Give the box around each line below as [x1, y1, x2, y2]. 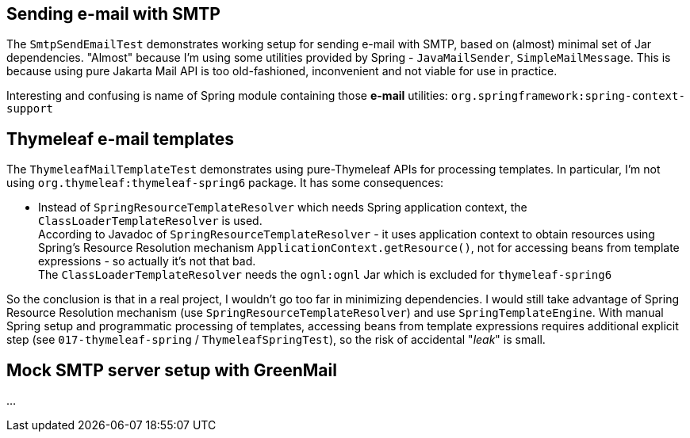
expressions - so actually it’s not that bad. [38, 254, 256, 269]
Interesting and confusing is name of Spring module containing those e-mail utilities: [6, 89, 448, 103]
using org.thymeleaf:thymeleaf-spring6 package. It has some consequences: [6, 176, 444, 190]
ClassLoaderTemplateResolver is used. [38, 214, 263, 228]
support [6, 102, 54, 116]
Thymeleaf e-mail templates [6, 128, 235, 149]
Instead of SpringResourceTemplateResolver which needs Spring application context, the [38, 200, 527, 215]
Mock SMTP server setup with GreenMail [6, 360, 337, 380]
